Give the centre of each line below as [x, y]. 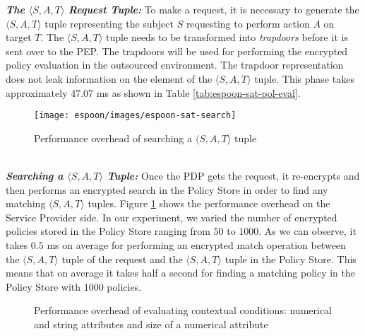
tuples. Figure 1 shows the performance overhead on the [209, 203]
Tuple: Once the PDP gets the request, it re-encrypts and [233, 175]
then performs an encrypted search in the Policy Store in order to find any [167, 189]
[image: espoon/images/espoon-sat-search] [135, 116]
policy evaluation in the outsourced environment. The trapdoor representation [175, 65]
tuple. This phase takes [304, 78]
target [19, 37]
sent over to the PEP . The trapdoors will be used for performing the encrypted [177, 51]
